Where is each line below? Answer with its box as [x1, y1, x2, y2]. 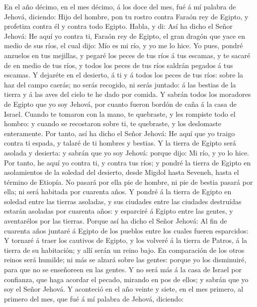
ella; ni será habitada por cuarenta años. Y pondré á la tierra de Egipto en [4, 186, 232, 197]
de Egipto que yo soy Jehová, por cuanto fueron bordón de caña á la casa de [4, 98, 237, 109]
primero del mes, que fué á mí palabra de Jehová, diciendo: [4, 293, 184, 304]
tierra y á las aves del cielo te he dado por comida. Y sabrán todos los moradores [4, 89, 251, 99]
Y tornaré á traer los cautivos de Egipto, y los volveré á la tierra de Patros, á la [4, 235, 248, 245]
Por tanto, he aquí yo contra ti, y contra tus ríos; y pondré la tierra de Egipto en [4, 157, 251, 167]
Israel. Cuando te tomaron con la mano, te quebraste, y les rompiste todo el [4, 108, 236, 119]
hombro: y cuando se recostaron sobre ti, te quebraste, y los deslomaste [4, 118, 222, 129]
